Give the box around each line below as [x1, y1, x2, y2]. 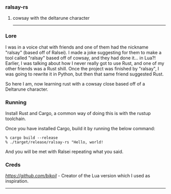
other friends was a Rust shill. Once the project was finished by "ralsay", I [5, 65, 159, 71]
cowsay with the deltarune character [12, 15, 90, 21]
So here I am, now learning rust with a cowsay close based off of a [5, 81, 145, 87]
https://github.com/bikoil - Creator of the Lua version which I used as [5, 173, 150, 179]
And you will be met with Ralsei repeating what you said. [5, 148, 124, 154]
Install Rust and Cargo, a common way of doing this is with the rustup [5, 110, 151, 116]
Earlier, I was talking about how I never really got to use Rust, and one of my [5, 60, 164, 66]
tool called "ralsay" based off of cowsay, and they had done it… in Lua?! [5, 55, 156, 61]
